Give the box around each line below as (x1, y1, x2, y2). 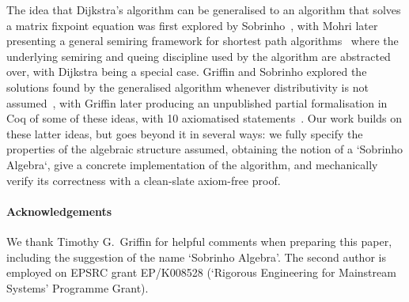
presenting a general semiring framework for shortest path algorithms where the (6, 32, 399, 49)
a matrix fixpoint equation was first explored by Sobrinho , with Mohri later (6, 17, 378, 33)
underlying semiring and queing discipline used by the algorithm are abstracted (6, 47, 391, 64)
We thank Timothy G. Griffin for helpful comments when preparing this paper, (6, 232, 392, 249)
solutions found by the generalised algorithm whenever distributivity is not (6, 78, 369, 95)
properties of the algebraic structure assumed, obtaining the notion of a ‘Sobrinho (6, 141, 403, 157)
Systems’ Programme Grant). (6, 279, 149, 296)
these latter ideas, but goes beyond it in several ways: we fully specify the (6, 125, 363, 142)
